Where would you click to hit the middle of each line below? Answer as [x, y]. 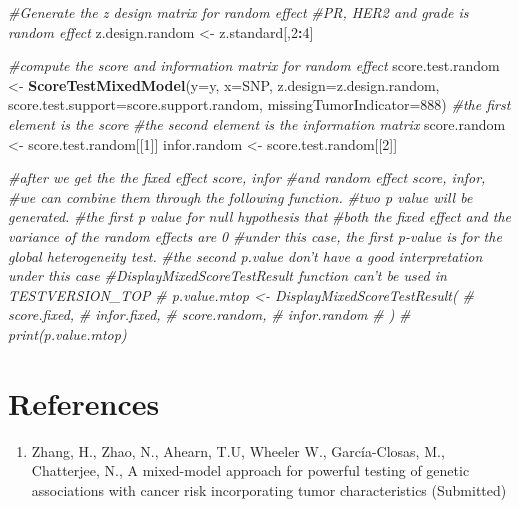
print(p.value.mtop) [67, 333]
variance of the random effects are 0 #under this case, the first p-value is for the [255, 235]
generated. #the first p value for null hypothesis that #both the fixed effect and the [260, 216]
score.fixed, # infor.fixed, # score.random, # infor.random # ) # [209, 314]
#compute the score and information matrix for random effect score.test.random [254, 65]
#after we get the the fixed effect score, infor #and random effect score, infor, [247, 177]
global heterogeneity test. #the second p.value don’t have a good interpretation [245, 255]
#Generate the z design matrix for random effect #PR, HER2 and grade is [238, 12]
